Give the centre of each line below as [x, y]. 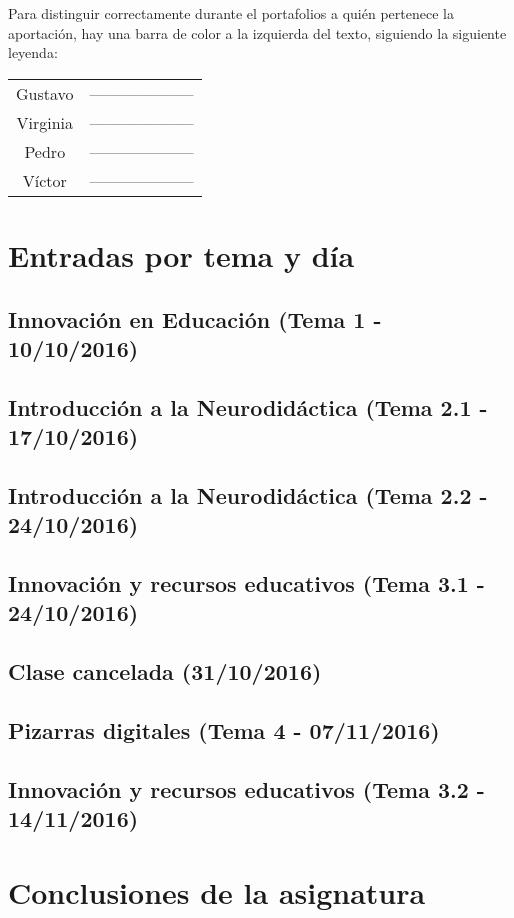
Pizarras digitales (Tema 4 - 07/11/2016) [224, 730]
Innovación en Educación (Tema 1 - [195, 318]
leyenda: [33, 52]
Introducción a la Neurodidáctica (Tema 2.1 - [248, 406]
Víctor [44, 180]
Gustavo [45, 93]
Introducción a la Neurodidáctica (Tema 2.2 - [248, 494]
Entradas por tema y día [181, 254]
